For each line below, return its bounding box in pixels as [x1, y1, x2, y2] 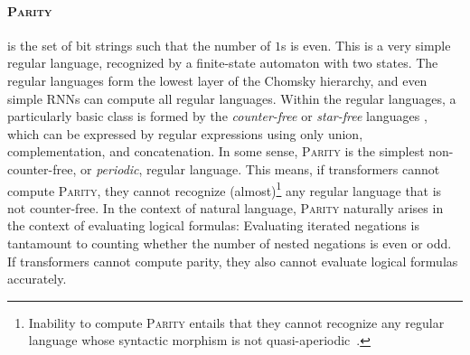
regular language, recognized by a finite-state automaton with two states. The [7, 53, 438, 72]
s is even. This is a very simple [281, 35, 451, 54]
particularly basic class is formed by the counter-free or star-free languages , [7, 107, 428, 126]
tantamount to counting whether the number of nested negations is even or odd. [7, 233, 452, 252]
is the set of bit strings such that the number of [7, 35, 271, 54]
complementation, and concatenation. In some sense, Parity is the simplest [7, 142, 425, 161]
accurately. [7, 269, 67, 288]
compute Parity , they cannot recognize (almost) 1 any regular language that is [7, 178, 442, 200]
